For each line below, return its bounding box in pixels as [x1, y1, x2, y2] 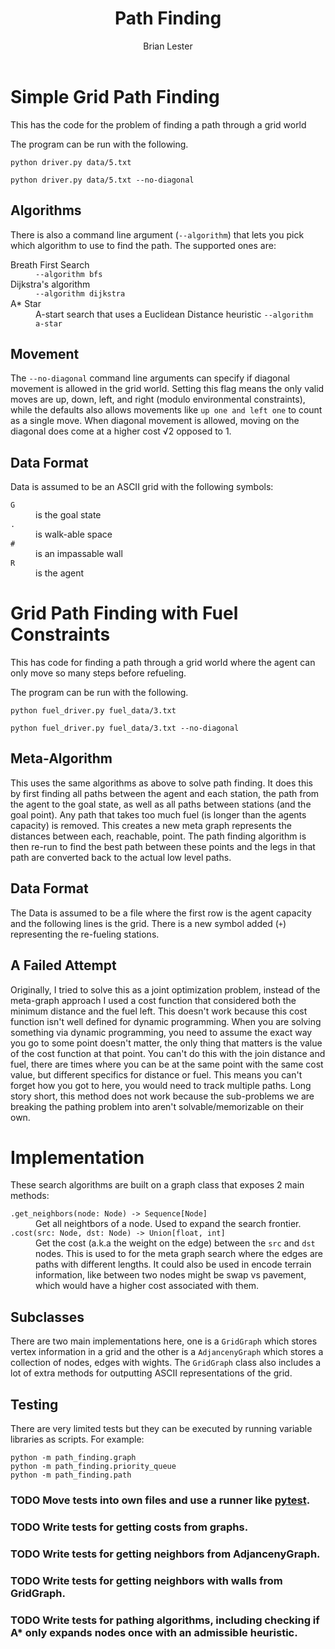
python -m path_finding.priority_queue [10, 1462, 177, 1472]
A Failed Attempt [10, 957, 117, 974]
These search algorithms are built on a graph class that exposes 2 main [10, 1179, 305, 1191]
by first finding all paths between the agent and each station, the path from [10, 787, 320, 799]
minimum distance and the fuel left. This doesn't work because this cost [10, 1005, 308, 1017]
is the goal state [35, 509, 102, 521]
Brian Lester [143, 40, 193, 52]
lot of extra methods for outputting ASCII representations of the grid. [10, 1367, 293, 1379]
